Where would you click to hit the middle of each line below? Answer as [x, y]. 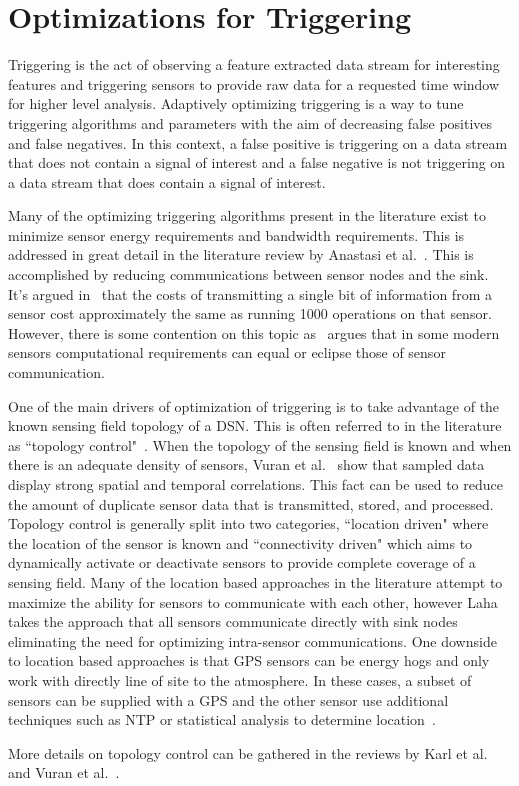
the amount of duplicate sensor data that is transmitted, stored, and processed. [251, 503]
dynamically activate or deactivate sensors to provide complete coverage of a [242, 562]
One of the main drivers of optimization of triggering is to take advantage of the [254, 405]
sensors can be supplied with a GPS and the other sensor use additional [228, 699]
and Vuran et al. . [64, 772]
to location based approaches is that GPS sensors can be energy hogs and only [249, 660]
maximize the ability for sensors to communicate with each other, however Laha [253, 601]
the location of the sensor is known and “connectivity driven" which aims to [240, 542]
